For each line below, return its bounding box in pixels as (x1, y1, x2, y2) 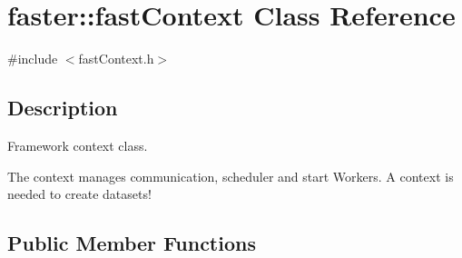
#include (7, 49, 58, 68)
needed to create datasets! (7, 184, 152, 203)
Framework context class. (7, 135, 148, 154)
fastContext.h (78, 49, 154, 68)
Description (7, 94, 118, 122)
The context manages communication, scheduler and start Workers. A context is (7, 166, 454, 185)
